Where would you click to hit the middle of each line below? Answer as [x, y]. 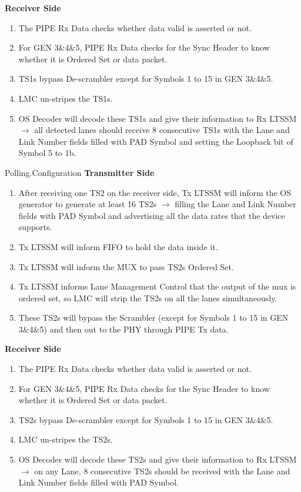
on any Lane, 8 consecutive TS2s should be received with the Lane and [162, 471]
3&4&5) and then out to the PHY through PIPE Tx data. [123, 329]
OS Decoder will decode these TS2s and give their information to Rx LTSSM [158, 459]
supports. [35, 227]
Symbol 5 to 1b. [47, 153]
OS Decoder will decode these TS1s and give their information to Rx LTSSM [158, 118]
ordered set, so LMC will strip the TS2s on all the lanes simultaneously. [148, 297]
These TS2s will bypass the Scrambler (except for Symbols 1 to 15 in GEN [153, 318]
